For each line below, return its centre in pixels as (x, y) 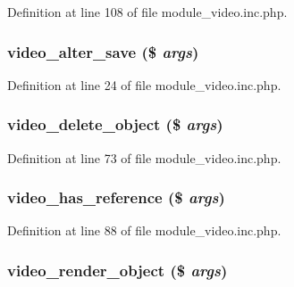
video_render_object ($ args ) (118, 270)
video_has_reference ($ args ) (116, 197)
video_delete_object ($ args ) (115, 124)
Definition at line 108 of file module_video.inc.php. (147, 12)
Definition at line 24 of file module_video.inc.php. (144, 84)
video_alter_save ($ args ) (103, 51)
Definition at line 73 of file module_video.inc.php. (144, 157)
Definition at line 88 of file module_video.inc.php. (144, 230)
